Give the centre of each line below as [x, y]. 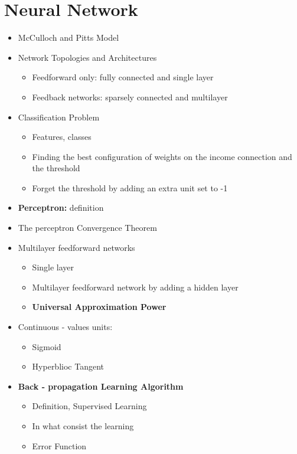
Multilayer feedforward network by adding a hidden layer [135, 287]
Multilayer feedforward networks [76, 247]
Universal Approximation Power [99, 307]
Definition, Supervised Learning [89, 406]
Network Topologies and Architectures [87, 57]
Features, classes [62, 137]
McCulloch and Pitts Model [68, 37]
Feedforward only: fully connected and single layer [123, 77]
